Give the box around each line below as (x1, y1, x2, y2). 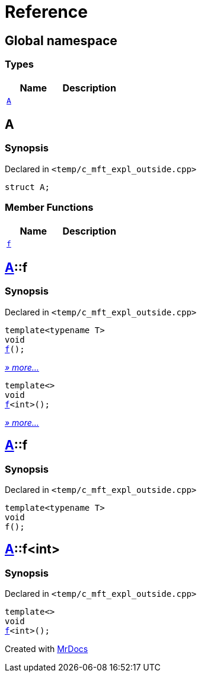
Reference (5, 2, 88, 22)
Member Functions (5, 201, 94, 214)
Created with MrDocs (5, 644, 88, 654)
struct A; (5, 182, 50, 192)
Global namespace (5, 33, 117, 48)
